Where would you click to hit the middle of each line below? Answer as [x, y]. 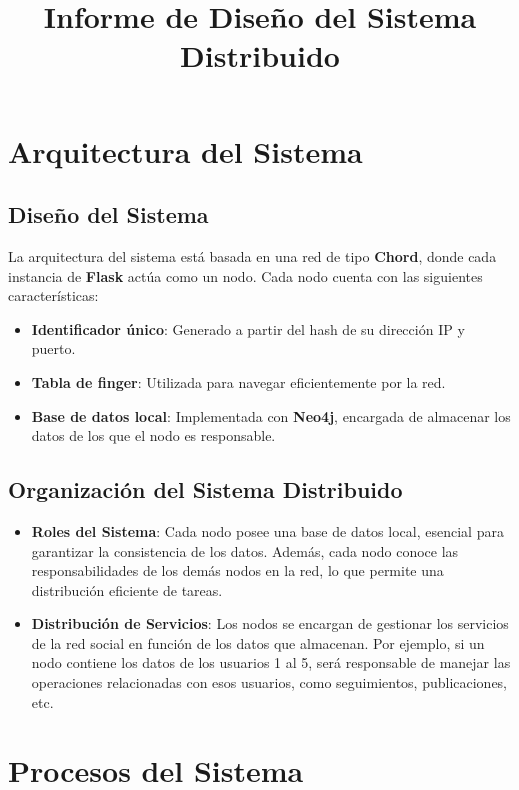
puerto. [53, 348]
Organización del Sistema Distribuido [205, 489]
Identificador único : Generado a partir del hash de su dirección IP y [248, 328]
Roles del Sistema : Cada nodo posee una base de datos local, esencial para [267, 530]
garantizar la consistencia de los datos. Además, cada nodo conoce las [245, 550]
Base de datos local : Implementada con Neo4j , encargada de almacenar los [271, 415]
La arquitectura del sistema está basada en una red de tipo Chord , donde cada [252, 255]
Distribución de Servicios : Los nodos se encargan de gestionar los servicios [270, 623]
